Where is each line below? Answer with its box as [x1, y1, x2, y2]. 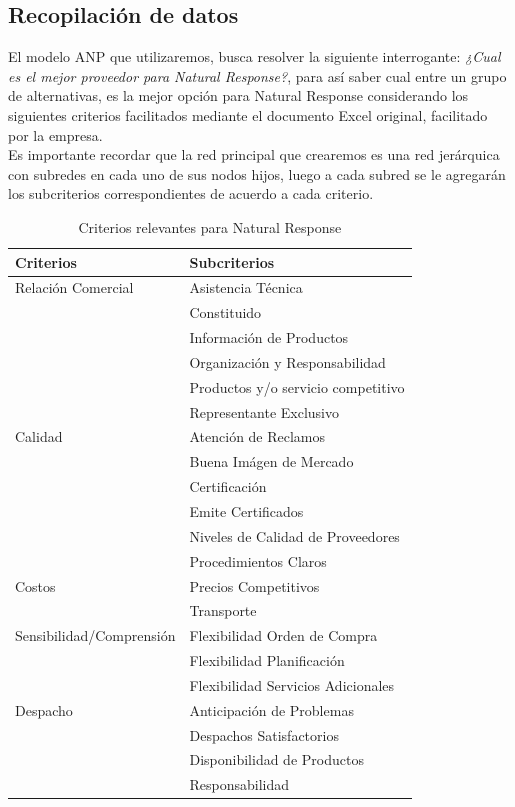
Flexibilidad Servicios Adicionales [189, 674, 395, 695]
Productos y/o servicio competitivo [189, 376, 405, 397]
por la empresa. [8, 124, 103, 145]
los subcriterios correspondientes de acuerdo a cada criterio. [8, 183, 374, 204]
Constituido [189, 302, 262, 323]
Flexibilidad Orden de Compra [189, 625, 378, 646]
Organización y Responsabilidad [189, 351, 386, 372]
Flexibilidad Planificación [189, 650, 345, 671]
